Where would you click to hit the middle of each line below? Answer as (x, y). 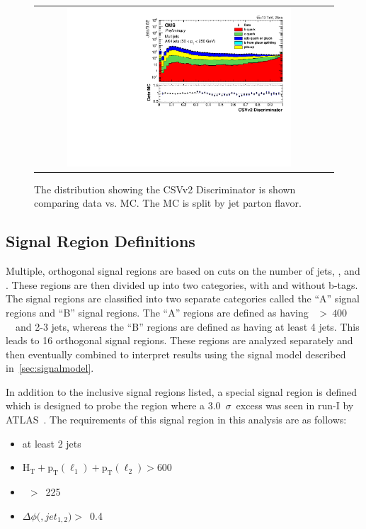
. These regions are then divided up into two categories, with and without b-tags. (182, 284)
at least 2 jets (52, 443)
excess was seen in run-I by (295, 405)
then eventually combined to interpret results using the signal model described (176, 354)
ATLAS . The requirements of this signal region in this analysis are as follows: (176, 420)
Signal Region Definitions (101, 241)
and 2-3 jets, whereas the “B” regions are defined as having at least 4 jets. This (187, 326)
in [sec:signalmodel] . (50, 368)
